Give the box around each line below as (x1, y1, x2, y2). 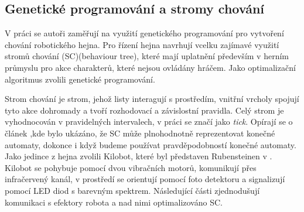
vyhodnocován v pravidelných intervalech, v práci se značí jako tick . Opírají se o (5, 115, 293, 128)
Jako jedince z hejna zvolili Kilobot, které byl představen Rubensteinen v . (5, 150, 272, 162)
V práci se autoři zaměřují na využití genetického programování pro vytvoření (5, 27, 284, 39)
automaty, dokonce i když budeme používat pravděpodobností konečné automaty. (5, 138, 296, 151)
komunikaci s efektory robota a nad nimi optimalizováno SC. (5, 196, 223, 208)
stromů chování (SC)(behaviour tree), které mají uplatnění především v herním (5, 50, 289, 62)
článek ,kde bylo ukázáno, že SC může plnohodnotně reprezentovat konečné (5, 126, 275, 139)
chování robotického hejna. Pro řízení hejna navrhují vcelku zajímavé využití (5, 38, 279, 50)
